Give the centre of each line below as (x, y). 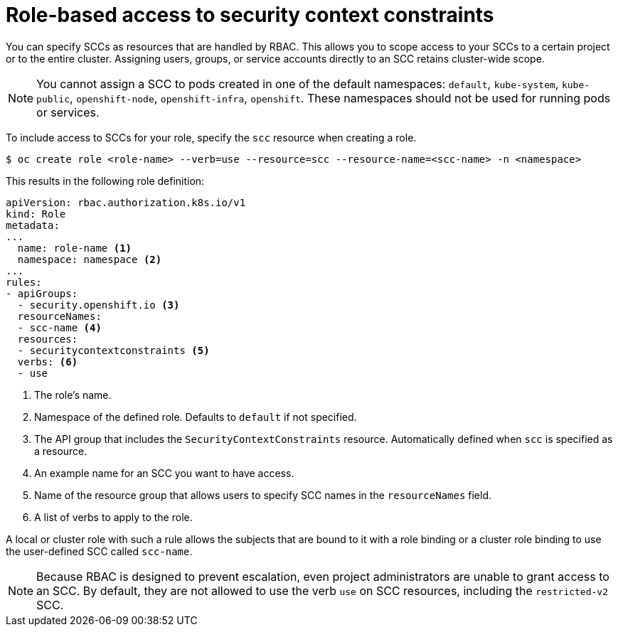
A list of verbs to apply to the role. (113, 517)
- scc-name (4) (59, 327)
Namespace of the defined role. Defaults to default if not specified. (196, 417)
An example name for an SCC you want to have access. (164, 473)
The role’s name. (73, 395)
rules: (24, 282)
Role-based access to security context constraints (250, 15)
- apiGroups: (42, 293)
